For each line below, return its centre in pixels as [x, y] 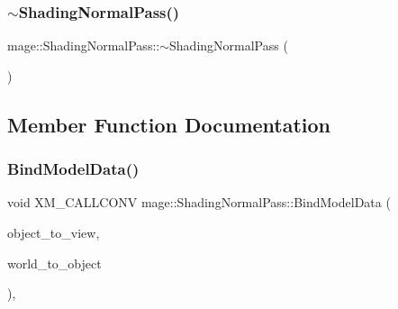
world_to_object [54, 263]
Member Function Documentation [169, 124]
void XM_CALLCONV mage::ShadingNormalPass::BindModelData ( [199, 202]
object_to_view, [54, 232]
